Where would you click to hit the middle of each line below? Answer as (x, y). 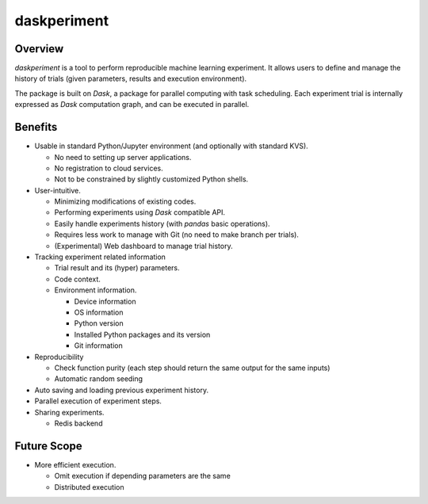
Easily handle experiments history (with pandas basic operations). (162, 223)
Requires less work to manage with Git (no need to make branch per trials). (176, 235)
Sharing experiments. (69, 412)
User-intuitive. (57, 190)
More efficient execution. (75, 464)
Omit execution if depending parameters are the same (143, 476)
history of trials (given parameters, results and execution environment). (131, 78)
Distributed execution (89, 487)
